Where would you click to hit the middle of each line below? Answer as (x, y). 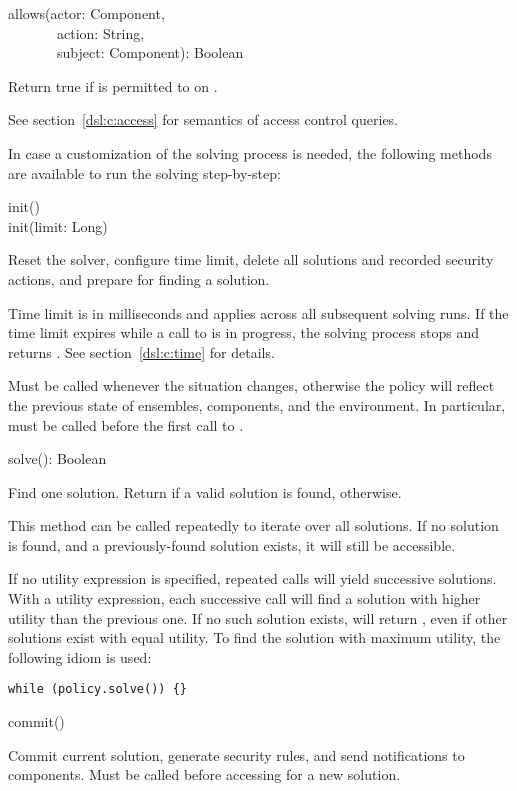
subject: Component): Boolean (150, 52)
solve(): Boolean (57, 458)
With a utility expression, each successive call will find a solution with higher (244, 598)
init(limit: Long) (58, 225)
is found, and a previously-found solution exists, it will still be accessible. (232, 544)
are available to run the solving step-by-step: (144, 172)
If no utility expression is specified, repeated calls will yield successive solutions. (252, 578)
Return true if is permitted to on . (113, 85)
